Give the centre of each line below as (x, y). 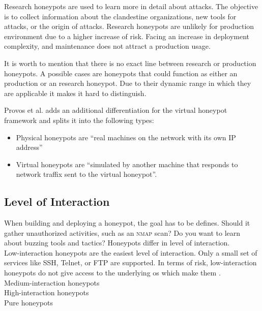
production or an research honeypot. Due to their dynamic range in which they (128, 83)
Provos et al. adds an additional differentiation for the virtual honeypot (116, 110)
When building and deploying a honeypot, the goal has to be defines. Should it (127, 223)
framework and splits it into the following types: (79, 120)
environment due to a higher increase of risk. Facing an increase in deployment (127, 36)
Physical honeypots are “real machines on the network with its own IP (126, 137)
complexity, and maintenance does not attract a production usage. (107, 46)
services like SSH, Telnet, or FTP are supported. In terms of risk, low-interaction (130, 262)
